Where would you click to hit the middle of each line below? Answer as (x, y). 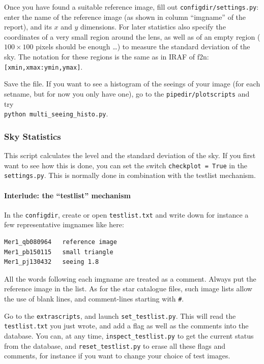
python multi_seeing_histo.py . (56, 114)
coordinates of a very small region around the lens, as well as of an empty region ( (132, 36)
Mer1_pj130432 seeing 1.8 (52, 262)
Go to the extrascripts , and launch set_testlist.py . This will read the (120, 315)
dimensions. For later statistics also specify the (153, 27)
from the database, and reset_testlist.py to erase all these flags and (115, 345)
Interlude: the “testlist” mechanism (67, 195)
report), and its (28, 27)
